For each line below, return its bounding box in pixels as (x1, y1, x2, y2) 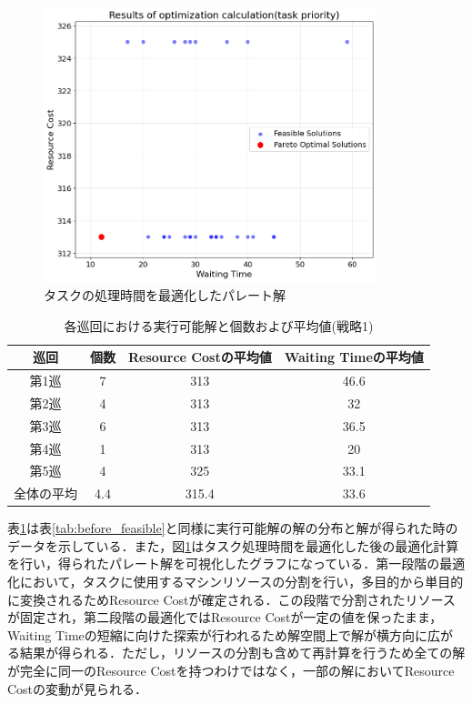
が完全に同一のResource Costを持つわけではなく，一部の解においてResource (7, 661, 455, 680)
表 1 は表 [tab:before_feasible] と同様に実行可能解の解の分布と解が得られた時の (7, 518, 458, 538)
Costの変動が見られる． (7, 679, 148, 698)
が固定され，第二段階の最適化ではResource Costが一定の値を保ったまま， (7, 608, 443, 627)
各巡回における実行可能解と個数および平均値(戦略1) (64, 316, 374, 335)
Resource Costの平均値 (128, 347, 272, 367)
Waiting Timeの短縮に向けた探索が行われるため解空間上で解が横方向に (7, 625, 428, 644)
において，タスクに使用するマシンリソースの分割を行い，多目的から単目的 (19, 572, 464, 591)
